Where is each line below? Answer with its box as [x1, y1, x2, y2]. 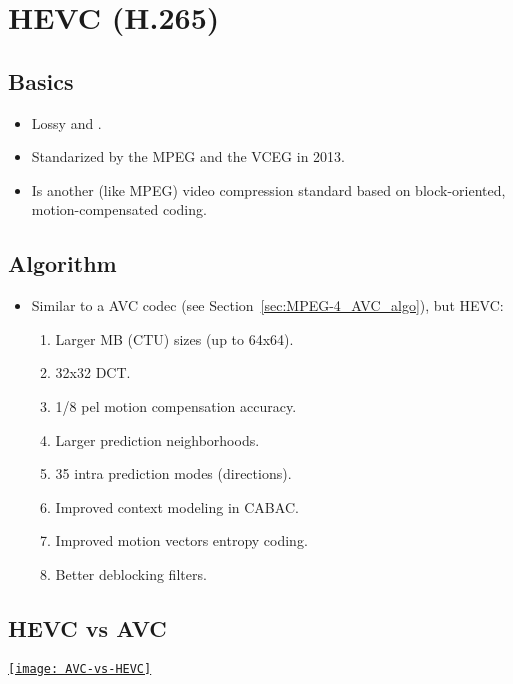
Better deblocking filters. [55, 563, 207, 584]
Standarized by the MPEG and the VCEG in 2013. [31, 146, 345, 167]
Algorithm [8, 248, 117, 279]
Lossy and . [31, 112, 102, 133]
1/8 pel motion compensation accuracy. [55, 395, 297, 416]
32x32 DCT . [55, 362, 131, 383]
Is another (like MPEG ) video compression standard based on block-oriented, [31, 179, 506, 200]
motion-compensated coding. [31, 199, 207, 220]
